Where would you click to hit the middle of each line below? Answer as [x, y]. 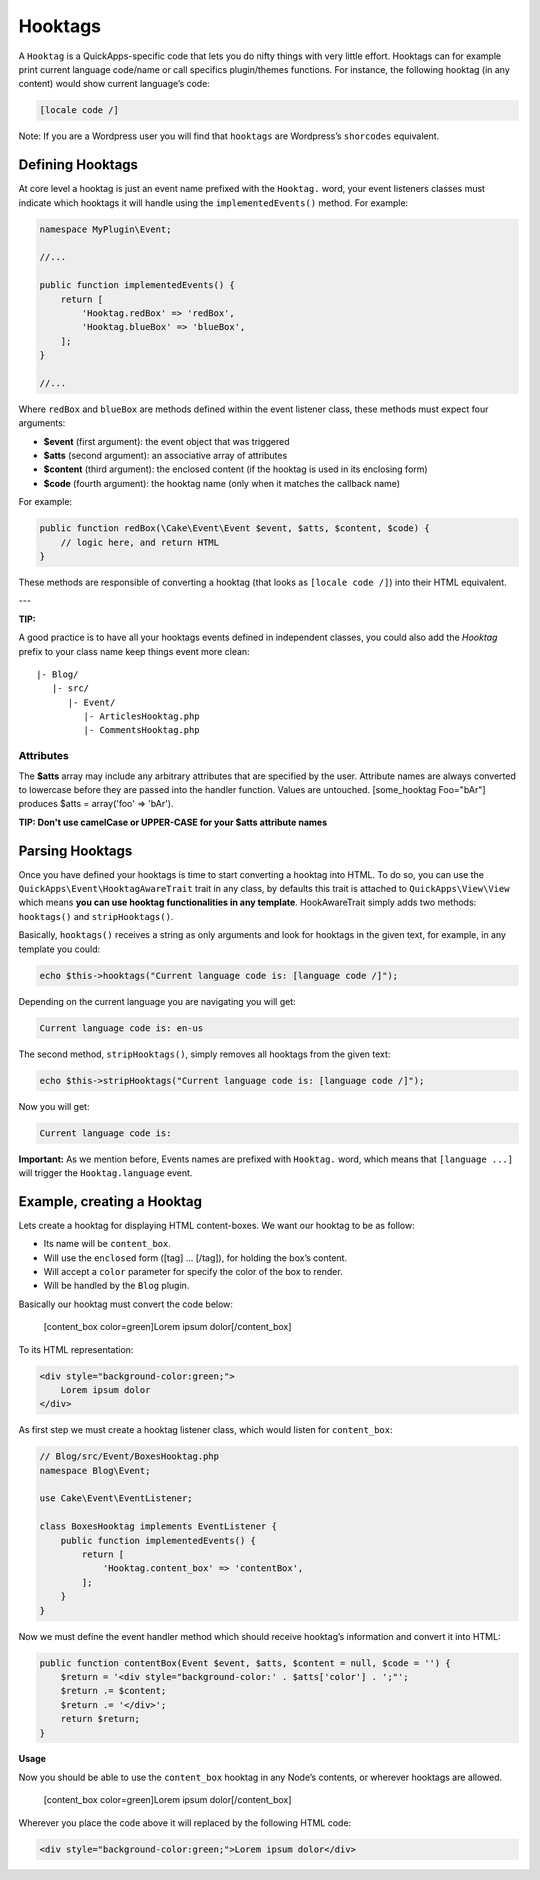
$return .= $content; [113, 1691]
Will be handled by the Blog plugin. [116, 1286]
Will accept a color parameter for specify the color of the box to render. [193, 1271]
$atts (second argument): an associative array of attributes [165, 456]
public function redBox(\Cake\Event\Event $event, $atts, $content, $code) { [234, 528]
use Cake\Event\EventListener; [116, 1498]
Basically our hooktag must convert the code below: [126, 1304]
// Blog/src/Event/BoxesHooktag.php [129, 1456]
